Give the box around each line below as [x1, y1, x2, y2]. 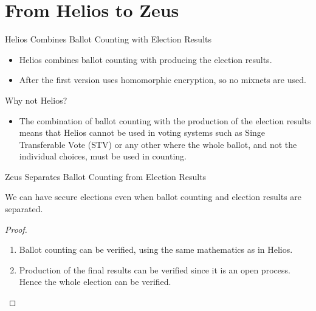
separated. [5, 202, 43, 215]
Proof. [5, 222, 27, 235]
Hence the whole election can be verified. [19, 275, 171, 288]
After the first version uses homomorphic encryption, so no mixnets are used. [19, 73, 306, 86]
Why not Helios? [5, 93, 67, 106]
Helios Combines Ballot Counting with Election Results [5, 33, 211, 45]
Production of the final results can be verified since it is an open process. [19, 263, 290, 276]
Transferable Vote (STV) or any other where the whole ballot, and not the [19, 138, 297, 150]
